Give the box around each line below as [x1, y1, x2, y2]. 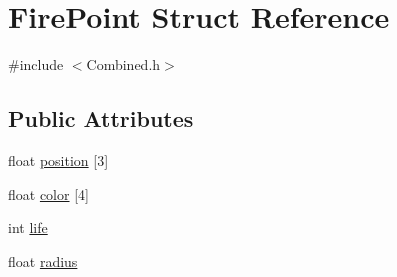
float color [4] [8, 183, 89, 204]
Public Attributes [8, 103, 194, 134]
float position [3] [8, 149, 109, 170]
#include [8, 54, 64, 75]
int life [8, 217, 48, 238]
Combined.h [86, 54, 161, 75]
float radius [8, 250, 78, 271]
